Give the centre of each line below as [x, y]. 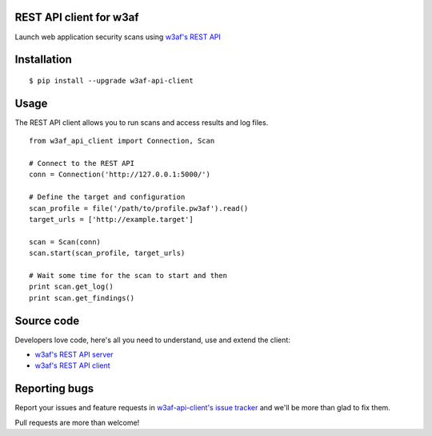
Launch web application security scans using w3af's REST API [118, 37]
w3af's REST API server [74, 354]
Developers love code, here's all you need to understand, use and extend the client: [153, 340]
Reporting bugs [54, 389]
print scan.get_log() [71, 287]
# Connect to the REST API [82, 163]
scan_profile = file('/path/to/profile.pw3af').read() [139, 208]
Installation [43, 60]
